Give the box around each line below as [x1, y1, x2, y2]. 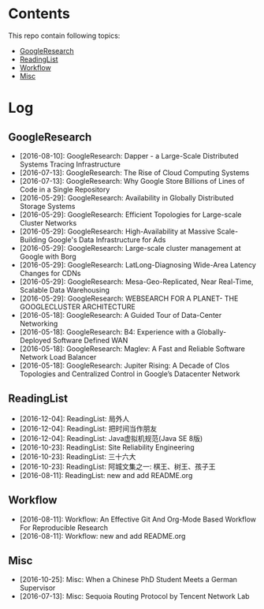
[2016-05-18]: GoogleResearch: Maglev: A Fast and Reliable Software [19, 344, 246, 353]
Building [19, 234, 46, 245]
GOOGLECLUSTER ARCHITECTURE [19, 301, 136, 312]
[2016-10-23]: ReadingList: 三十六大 [19, 451, 136, 461]
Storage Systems [19, 201, 76, 211]
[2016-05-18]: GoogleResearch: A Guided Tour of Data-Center [19, 310, 222, 319]
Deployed [19, 335, 51, 345]
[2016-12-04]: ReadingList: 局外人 [19, 413, 130, 423]
